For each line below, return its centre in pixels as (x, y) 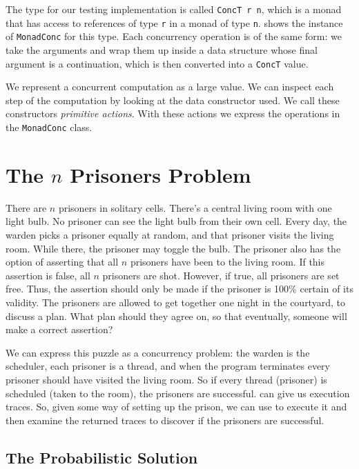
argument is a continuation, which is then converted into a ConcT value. (157, 63)
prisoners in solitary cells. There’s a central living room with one (195, 207)
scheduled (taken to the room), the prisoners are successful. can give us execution (178, 393)
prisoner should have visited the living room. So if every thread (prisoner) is (166, 379)
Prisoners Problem (161, 174)
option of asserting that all (62, 262)
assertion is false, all (48, 275)
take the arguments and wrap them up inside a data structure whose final (162, 49)
